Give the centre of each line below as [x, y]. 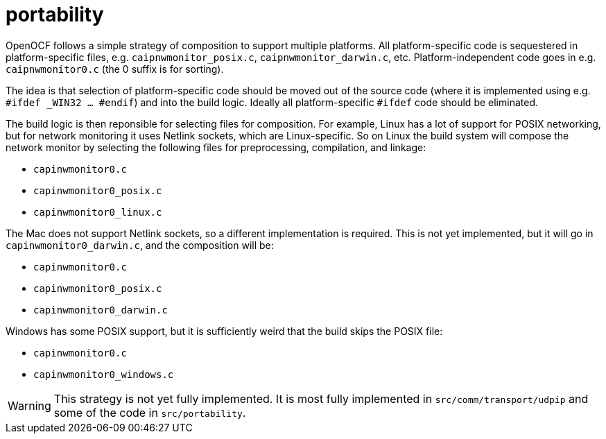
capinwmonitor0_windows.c [104, 374]
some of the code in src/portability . [150, 412]
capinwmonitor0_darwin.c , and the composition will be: [140, 245]
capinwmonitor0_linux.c [98, 212]
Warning [29, 405]
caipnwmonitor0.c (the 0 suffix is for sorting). [115, 69]
